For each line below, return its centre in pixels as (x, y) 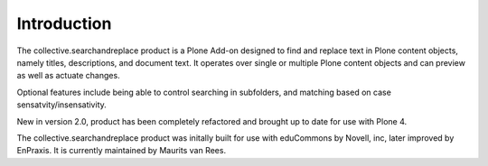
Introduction (64, 23)
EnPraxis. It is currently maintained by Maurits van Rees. (121, 151)
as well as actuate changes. (69, 76)
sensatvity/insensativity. (62, 105)
